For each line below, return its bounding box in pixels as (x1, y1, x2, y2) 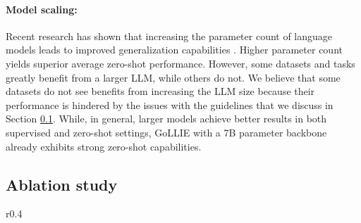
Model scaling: (6, 1, 78, 16)
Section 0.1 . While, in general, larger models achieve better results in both (6, 111, 327, 126)
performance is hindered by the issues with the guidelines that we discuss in (6, 97, 334, 112)
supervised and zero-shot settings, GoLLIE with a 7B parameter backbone (6, 125, 327, 139)
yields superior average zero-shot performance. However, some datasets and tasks (6, 56, 355, 70)
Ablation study (6, 173, 118, 195)
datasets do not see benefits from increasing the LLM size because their (6, 84, 315, 98)
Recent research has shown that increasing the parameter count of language (6, 28, 333, 43)
